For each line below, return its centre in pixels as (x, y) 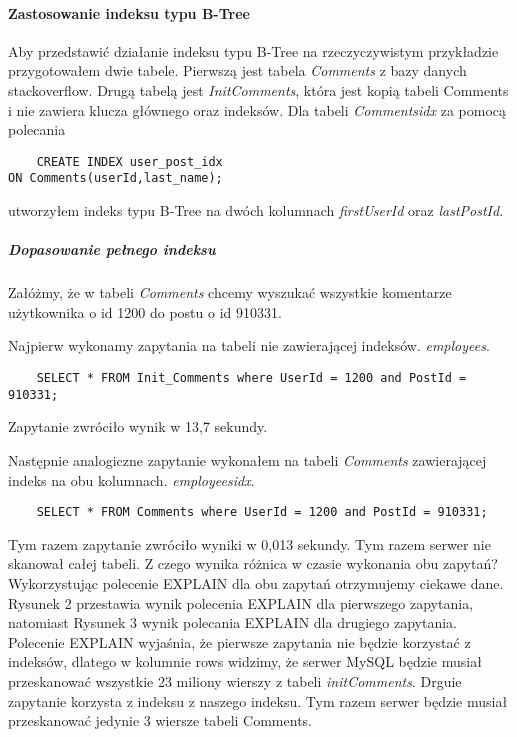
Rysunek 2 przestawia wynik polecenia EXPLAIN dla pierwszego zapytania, (241, 602)
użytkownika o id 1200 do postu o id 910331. (145, 311)
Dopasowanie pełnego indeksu (112, 249)
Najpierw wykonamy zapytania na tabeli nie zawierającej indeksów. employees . (249, 345)
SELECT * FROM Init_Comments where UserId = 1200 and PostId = (251, 378)
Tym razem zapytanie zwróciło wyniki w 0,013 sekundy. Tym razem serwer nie (249, 543)
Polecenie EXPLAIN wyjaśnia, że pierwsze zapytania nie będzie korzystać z (239, 641)
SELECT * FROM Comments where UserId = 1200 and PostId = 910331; (262, 512)
